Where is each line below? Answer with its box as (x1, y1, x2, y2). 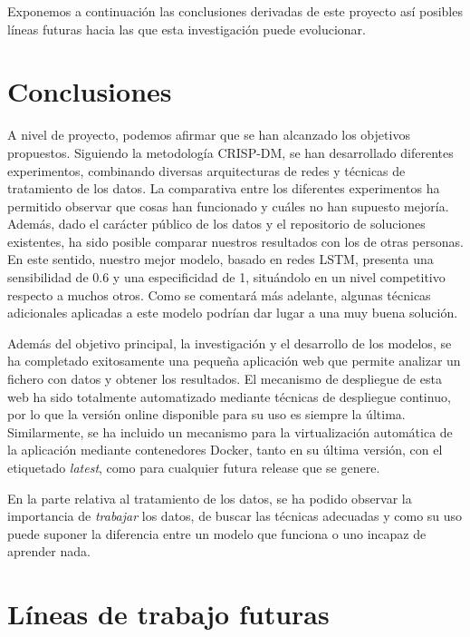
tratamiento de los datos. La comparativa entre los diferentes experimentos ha (7, 179, 440, 198)
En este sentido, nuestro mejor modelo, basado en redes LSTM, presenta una (7, 250, 434, 269)
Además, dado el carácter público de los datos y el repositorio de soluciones (7, 214, 426, 233)
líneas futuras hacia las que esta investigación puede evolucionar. (7, 19, 366, 38)
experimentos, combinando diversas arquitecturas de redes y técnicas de (7, 161, 406, 180)
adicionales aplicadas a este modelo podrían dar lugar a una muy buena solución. (7, 303, 458, 322)
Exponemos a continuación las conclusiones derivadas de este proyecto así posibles (7, 2, 463, 20)
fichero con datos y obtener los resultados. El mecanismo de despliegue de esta (7, 369, 442, 388)
